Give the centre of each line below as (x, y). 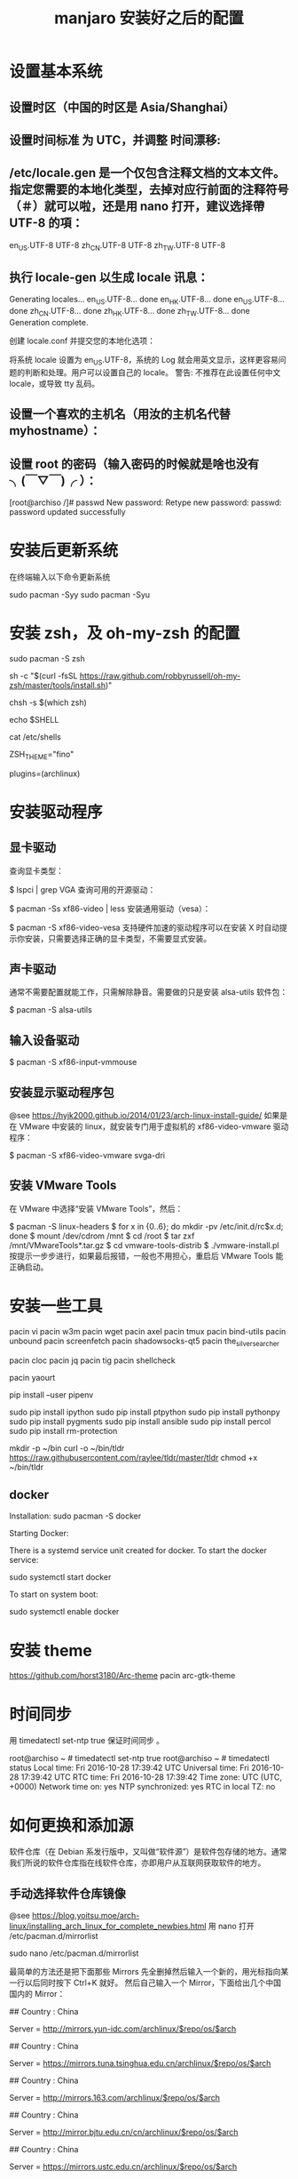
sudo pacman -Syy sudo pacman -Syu (80, 594)
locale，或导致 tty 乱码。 (55, 383)
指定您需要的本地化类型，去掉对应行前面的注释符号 (149, 190)
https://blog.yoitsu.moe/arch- (86, 1916)
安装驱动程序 (56, 812)
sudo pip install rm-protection (63, 1430)
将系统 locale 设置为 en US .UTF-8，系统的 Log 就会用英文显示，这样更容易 (144, 360)
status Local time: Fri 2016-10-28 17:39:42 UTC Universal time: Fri (129, 1768)
